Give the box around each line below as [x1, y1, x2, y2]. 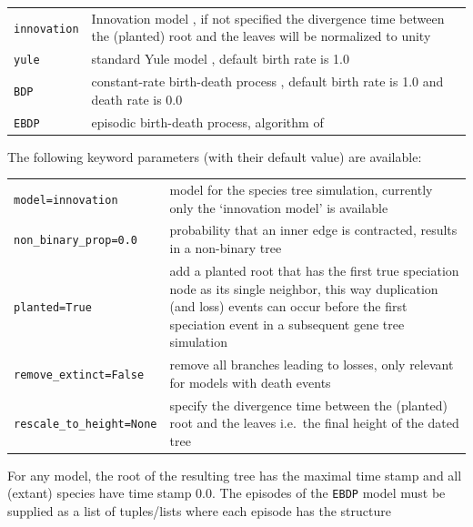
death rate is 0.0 [91, 89, 183, 108]
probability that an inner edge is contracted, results [169, 220, 458, 239]
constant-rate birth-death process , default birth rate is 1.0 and [91, 72, 444, 91]
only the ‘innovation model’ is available [169, 198, 388, 217]
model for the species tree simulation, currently [169, 180, 433, 199]
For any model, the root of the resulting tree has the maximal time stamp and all [7, 465, 462, 484]
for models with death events [169, 372, 331, 391]
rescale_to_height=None [14, 418, 157, 431]
